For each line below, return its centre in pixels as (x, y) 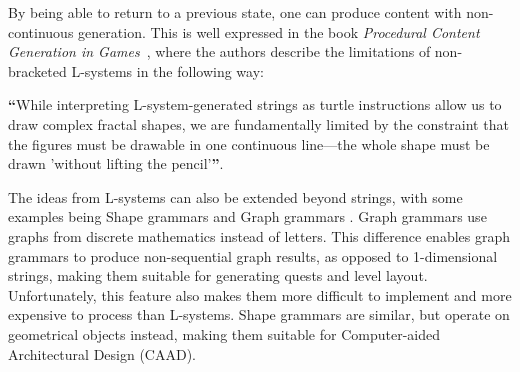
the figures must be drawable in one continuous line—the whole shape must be (249, 143)
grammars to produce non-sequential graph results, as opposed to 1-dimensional (253, 255)
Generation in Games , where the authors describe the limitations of (219, 51)
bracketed (37, 70)
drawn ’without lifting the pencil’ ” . (116, 163)
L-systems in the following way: (167, 70)
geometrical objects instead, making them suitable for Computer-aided (224, 333)
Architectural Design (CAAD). (102, 353)
